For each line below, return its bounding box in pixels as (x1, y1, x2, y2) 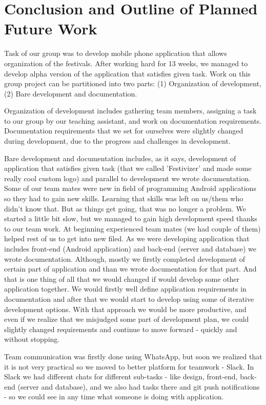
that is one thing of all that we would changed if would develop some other (4, 273, 240, 284)
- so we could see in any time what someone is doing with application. (4, 391, 224, 402)
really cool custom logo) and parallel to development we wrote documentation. (4, 172, 251, 183)
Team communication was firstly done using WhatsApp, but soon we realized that (4, 351, 262, 361)
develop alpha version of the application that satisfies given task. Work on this (4, 68, 251, 79)
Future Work (4, 18, 97, 39)
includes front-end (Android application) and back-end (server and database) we (4, 243, 256, 254)
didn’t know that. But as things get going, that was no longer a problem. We (4, 203, 246, 214)
